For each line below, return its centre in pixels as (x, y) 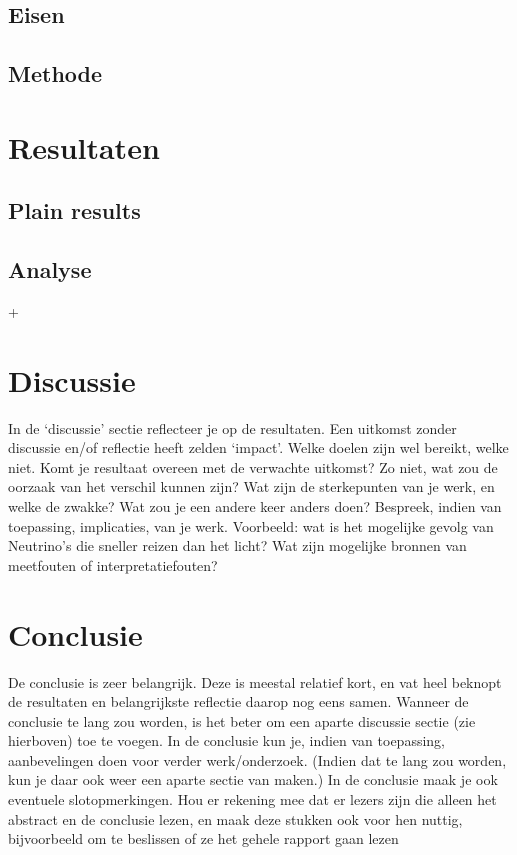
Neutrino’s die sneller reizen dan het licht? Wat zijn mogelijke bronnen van (237, 545)
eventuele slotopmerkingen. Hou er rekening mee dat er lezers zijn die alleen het (252, 799)
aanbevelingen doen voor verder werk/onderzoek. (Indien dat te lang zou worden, (257, 759)
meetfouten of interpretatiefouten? (113, 564)
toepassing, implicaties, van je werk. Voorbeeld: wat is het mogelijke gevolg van (251, 525)
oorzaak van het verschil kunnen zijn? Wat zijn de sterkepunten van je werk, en (251, 486)
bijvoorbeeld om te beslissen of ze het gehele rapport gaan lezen (203, 838)
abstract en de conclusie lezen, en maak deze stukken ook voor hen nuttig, (235, 818)
